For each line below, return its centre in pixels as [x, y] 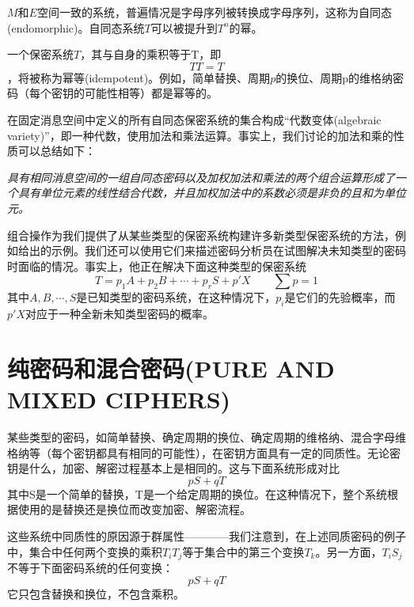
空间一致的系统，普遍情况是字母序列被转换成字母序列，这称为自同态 [214, 12]
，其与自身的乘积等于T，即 [151, 54]
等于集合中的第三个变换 [243, 551]
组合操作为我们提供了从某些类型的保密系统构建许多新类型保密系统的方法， [201, 235]
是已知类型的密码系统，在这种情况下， [176, 297]
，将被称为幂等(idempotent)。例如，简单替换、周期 [139, 77]
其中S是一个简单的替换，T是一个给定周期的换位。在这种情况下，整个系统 [197, 493]
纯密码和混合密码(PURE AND [171, 368]
